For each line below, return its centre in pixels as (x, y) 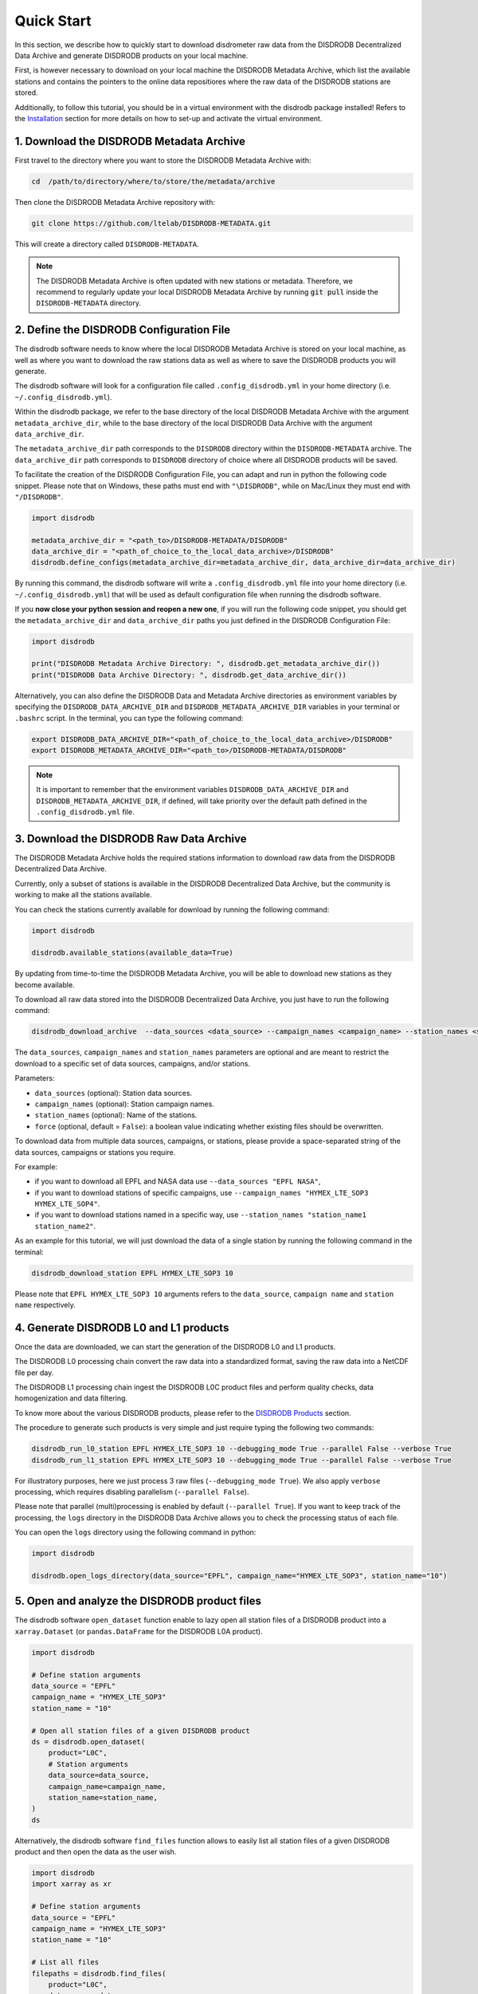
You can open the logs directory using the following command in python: (135, 1532)
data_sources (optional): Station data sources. (114, 1093)
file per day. (34, 1373)
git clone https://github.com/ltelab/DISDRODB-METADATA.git (151, 223)
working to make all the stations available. (83, 895)
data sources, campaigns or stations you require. (95, 1152)
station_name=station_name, (103, 1797)
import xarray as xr (71, 1884)
